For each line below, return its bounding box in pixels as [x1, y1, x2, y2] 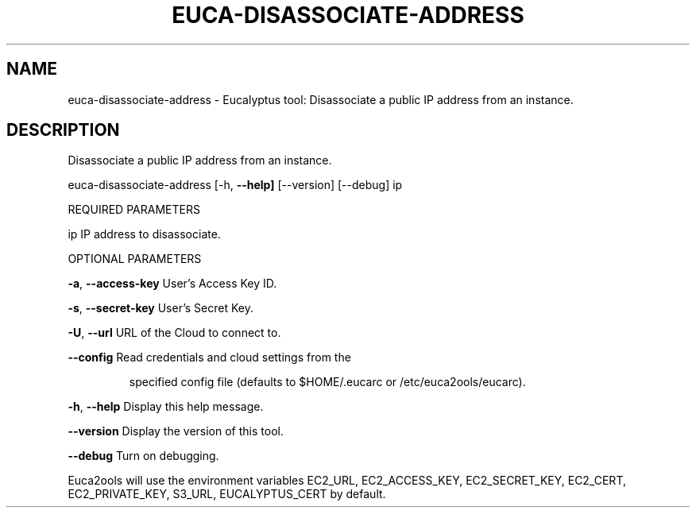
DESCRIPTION [6, 120, 120, 141]
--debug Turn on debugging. [68, 449, 219, 463]
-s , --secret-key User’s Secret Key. [68, 301, 253, 315]
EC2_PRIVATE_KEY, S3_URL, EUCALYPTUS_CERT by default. [68, 487, 386, 501]
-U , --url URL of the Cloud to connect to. [68, 326, 281, 340]
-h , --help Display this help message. [68, 400, 264, 414]
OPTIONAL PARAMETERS [68, 252, 202, 266]
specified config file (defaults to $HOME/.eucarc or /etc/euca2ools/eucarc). [129, 375, 526, 389]
